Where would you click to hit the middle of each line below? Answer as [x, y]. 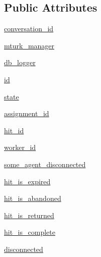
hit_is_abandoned [33, 198]
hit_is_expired [27, 181]
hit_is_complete [30, 232]
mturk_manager [29, 45]
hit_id [14, 130]
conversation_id [29, 29]
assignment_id [27, 113]
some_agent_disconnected [45, 164]
